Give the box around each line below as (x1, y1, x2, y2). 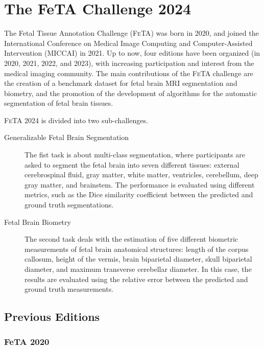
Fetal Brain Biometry (4, 216, 71, 227)
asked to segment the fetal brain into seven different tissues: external (25, 159, 239, 170)
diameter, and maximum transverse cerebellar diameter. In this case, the (25, 264, 252, 274)
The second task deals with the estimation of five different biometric (25, 234, 238, 244)
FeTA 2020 (4, 335, 50, 348)
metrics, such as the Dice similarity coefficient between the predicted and (25, 189, 253, 200)
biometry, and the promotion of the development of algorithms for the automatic (4, 87, 257, 98)
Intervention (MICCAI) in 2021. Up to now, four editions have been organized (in (4, 48, 260, 58)
